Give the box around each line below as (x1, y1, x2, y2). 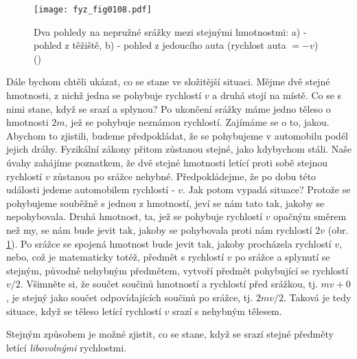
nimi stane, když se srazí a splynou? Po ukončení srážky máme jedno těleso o (6, 101, 331, 116)
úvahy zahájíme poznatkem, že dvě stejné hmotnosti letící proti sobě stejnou (6, 155, 328, 169)
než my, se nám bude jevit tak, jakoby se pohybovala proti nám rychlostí (6, 222, 312, 237)
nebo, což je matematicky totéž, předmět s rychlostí (6, 250, 224, 264)
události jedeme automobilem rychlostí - (6, 182, 175, 197)
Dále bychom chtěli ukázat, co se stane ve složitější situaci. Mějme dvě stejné (6, 74, 330, 89)
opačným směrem (273, 209, 347, 224)
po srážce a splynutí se (235, 250, 330, 264)
